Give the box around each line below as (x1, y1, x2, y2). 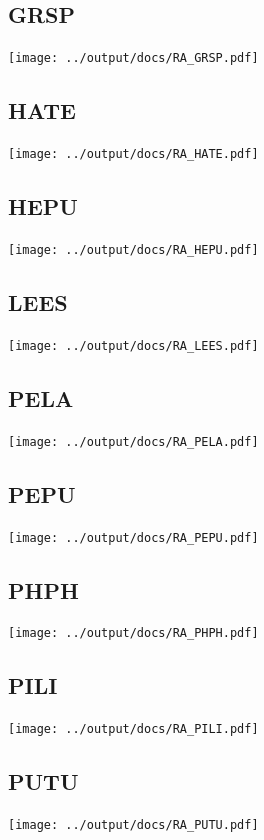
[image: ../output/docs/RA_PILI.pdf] (8, 722, 259, 737)
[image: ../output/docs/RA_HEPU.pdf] (8, 242, 259, 257)
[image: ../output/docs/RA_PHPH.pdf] (8, 626, 259, 641)
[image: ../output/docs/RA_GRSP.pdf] (8, 51, 259, 66)
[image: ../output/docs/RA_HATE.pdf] (8, 147, 259, 162)
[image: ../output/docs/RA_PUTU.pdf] (8, 818, 259, 833)
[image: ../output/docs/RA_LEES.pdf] (8, 338, 259, 353)
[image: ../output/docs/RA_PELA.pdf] (8, 434, 259, 449)
